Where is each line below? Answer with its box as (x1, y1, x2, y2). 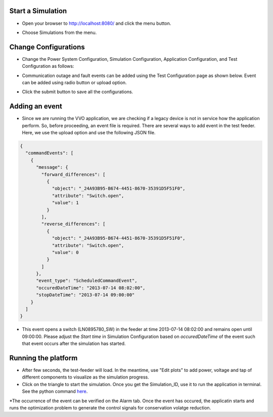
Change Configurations (9, 43, 85, 51)
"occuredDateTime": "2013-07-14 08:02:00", (36, 285, 146, 291)
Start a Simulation (9, 7, 67, 15)
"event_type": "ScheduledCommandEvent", (36, 278, 138, 284)
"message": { (36, 165, 68, 170)
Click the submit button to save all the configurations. (22, 89, 133, 95)
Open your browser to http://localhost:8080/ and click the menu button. (22, 20, 171, 26)
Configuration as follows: (22, 63, 74, 69)
